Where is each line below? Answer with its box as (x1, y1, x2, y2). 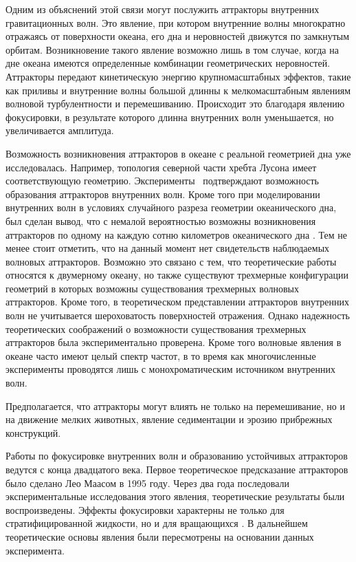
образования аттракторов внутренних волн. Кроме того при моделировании (5, 186, 320, 201)
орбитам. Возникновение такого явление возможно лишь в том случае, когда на (5, 42, 339, 56)
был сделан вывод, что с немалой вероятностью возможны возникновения (5, 213, 316, 228)
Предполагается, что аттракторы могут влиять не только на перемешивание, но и (5, 398, 345, 413)
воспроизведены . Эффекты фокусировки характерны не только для (5, 502, 285, 517)
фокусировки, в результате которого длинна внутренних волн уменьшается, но (5, 109, 334, 124)
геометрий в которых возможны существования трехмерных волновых (5, 281, 300, 295)
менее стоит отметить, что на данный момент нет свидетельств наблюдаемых (5, 241, 330, 255)
